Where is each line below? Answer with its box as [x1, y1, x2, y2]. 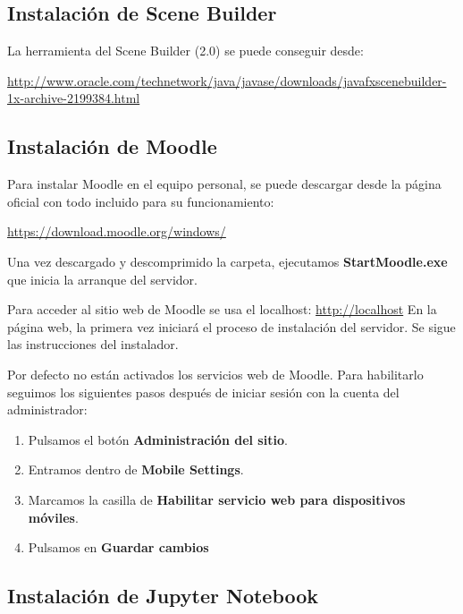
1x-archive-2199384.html [7, 89, 140, 107]
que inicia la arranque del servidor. [7, 269, 198, 288]
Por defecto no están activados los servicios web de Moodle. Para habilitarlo [7, 364, 424, 383]
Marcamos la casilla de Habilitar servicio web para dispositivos [28, 490, 406, 508]
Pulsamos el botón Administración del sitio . [28, 430, 288, 448]
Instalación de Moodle [7, 132, 217, 160]
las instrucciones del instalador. [7, 335, 179, 354]
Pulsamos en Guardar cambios [28, 538, 209, 557]
